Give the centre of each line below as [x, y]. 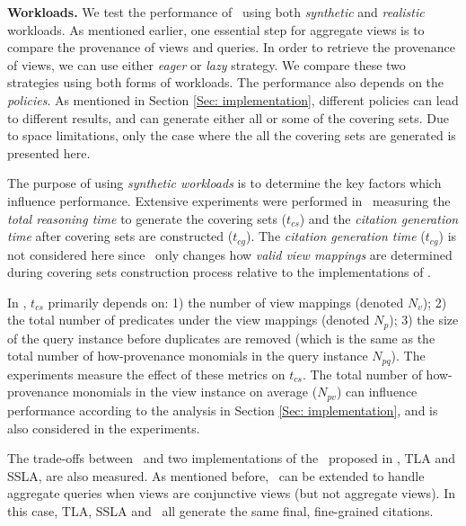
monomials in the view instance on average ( [195, 392]
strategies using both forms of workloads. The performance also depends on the [226, 82]
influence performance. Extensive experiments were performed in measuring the [229, 200]
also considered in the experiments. [104, 428]
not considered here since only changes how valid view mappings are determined [230, 254]
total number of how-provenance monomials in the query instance [188, 356]
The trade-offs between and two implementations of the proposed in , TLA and [232, 458]
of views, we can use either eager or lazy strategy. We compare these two [207, 64]
